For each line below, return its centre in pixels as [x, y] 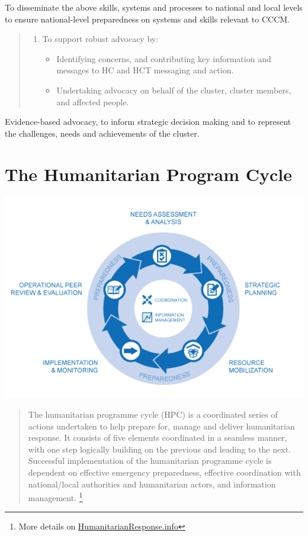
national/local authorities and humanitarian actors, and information [152, 484]
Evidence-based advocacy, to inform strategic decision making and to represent [148, 122]
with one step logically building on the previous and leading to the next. [159, 449]
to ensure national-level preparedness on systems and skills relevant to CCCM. [147, 19]
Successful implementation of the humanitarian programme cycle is [150, 461]
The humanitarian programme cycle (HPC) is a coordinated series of [153, 414]
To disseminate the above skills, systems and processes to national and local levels [154, 7]
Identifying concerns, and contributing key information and [164, 58]
